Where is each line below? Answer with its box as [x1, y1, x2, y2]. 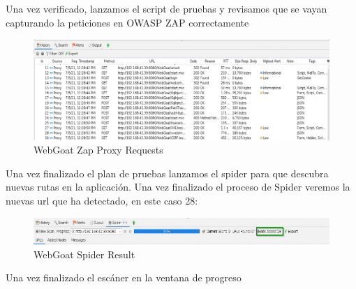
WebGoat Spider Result [34, 246, 135, 261]
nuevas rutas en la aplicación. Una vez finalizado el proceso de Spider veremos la [6, 179, 350, 194]
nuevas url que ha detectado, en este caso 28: [6, 193, 198, 208]
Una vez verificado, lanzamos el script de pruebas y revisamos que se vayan [6, 1, 327, 15]
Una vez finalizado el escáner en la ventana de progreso [6, 270, 242, 285]
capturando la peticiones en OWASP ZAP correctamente [6, 15, 249, 29]
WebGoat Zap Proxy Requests [34, 142, 163, 157]
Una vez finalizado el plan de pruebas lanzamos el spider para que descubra [6, 165, 329, 180]
